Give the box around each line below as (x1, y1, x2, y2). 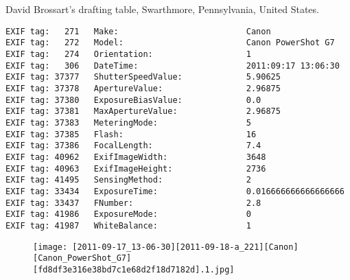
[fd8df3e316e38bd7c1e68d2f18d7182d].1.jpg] (33, 264, 235, 275)
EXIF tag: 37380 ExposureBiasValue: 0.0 (5, 95, 261, 105)
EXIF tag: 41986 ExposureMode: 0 (5, 209, 251, 220)
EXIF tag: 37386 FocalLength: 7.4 (5, 141, 261, 151)
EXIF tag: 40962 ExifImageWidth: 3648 (5, 152, 266, 162)
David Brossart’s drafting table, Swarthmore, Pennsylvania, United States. (5, 2, 319, 16)
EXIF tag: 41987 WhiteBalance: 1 (5, 220, 251, 231)
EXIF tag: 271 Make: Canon (5, 26, 271, 36)
